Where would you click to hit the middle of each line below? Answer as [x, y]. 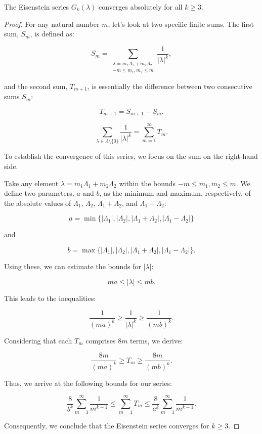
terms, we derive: [157, 340]
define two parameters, [39, 193]
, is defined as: [52, 34]
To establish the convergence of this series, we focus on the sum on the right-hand [131, 156]
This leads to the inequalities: [50, 298]
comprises [101, 340]
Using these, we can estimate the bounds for [73, 266]
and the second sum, [36, 86]
